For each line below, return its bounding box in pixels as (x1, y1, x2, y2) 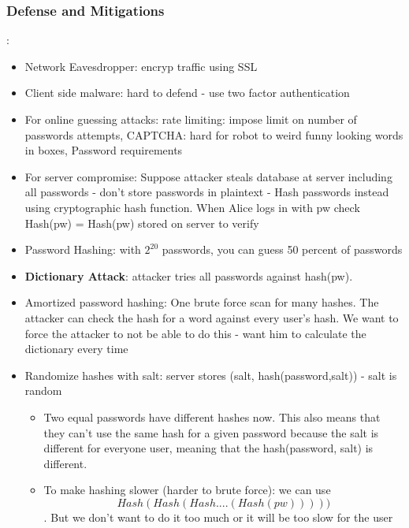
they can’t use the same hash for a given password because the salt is (43, 424, 379, 441)
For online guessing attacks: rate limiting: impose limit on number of (24, 111, 357, 127)
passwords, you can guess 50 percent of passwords (162, 241, 403, 258)
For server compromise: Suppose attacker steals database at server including (24, 168, 392, 184)
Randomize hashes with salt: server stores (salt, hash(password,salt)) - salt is (24, 366, 397, 383)
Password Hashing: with (24, 241, 141, 258)
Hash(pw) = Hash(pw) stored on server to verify (24, 214, 259, 231)
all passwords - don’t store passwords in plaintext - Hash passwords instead (24, 184, 389, 200)
